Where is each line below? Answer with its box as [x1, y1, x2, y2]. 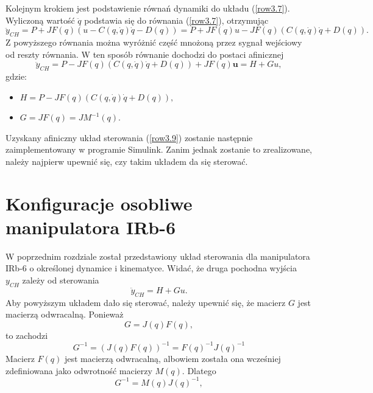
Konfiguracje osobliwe [5, 190, 193, 215]
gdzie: [5, 69, 27, 82]
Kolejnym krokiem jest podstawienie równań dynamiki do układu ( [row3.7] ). [5, 2, 290, 14]
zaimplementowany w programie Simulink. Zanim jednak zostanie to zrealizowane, [5, 143, 313, 156]
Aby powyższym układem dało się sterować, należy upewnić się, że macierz [5, 296, 286, 308]
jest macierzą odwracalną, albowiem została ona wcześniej [64, 352, 281, 364]
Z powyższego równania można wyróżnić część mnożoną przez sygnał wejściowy [5, 35, 302, 48]
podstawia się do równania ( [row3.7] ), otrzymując [84, 13, 269, 26]
